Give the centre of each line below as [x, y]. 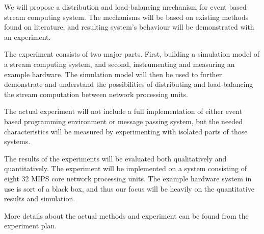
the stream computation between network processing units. [96, 94]
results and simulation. [40, 198]
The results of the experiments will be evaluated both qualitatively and [115, 158]
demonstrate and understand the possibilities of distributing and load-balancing [129, 84]
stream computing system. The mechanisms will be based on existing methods [126, 17]
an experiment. [28, 37]
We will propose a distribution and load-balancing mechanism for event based [125, 7]
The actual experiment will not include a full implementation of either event [123, 111]
